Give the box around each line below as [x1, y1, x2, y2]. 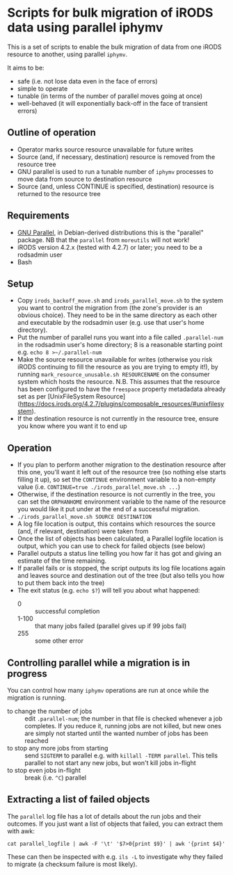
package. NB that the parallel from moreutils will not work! [17, 235, 190, 244]
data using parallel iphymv [7, 19, 163, 35]
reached [24, 737, 49, 745]
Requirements [7, 210, 70, 222]
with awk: [7, 826, 35, 835]
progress [7, 668, 47, 680]
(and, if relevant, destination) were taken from [17, 527, 149, 536]
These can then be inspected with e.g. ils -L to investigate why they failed [7, 852, 223, 860]
